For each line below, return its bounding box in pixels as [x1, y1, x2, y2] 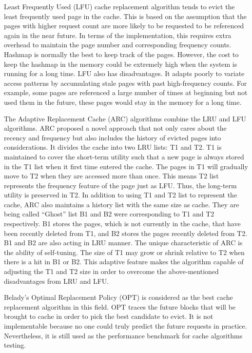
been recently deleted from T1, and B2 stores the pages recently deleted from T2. [4, 228, 248, 238]
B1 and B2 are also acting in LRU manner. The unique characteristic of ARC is [4, 237, 243, 248]
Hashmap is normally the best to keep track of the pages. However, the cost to [4, 49, 239, 59]
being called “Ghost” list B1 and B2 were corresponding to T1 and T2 [4, 209, 214, 219]
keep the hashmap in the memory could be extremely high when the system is [4, 59, 237, 69]
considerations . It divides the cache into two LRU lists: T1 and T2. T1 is [4, 142, 222, 152]
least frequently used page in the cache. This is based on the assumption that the [4, 11, 247, 21]
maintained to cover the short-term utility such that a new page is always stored [4, 151, 244, 161]
